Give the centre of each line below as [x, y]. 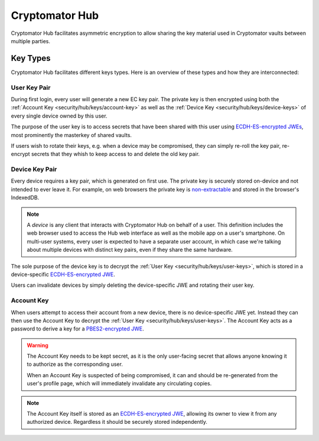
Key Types [31, 58]
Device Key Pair [34, 170]
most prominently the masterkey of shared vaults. [71, 135]
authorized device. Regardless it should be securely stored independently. [117, 422]
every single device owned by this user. [59, 116]
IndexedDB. [25, 197]
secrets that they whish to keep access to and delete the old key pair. [115, 154]
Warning [38, 345]
